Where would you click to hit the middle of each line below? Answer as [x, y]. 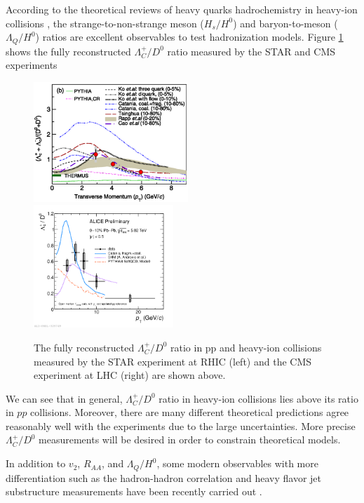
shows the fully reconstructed [68, 51]
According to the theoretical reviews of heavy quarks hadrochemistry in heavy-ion [182, 9]
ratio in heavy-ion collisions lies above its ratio [258, 398]
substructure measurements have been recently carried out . [134, 491]
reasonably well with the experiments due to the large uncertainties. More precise [181, 425]
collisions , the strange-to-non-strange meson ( [105, 23]
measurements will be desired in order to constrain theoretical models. [190, 440]
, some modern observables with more [237, 463]
